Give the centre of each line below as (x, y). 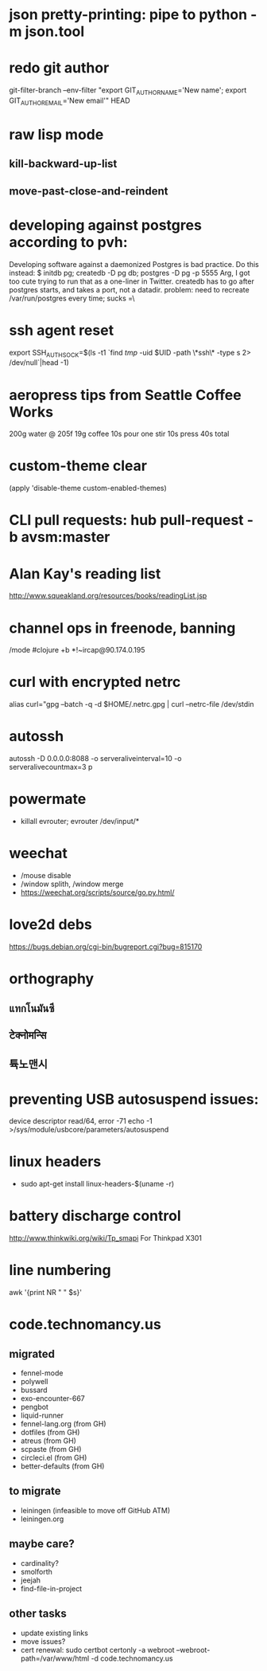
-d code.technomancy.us (132, 1658)
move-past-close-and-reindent (89, 191)
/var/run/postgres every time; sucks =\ (72, 298)
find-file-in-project (51, 1588)
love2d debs (50, 925)
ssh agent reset (62, 330)
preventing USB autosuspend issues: (134, 1099)
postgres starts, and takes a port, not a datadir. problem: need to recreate (129, 289)
